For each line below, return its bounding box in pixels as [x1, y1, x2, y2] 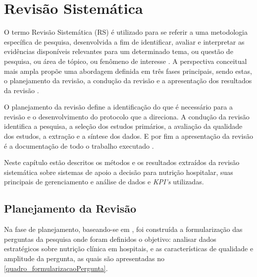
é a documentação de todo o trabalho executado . [4, 140, 154, 151]
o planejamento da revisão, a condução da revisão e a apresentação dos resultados [4, 75, 252, 86]
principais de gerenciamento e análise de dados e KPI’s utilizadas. [4, 176, 204, 187]
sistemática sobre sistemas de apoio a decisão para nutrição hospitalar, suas [4, 166, 233, 177]
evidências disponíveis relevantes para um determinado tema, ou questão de [4, 46, 233, 56]
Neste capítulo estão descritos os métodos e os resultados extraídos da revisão [4, 157, 240, 167]
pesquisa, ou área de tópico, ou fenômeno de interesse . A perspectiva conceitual [4, 55, 247, 66]
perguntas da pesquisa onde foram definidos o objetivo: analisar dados [4, 233, 216, 244]
